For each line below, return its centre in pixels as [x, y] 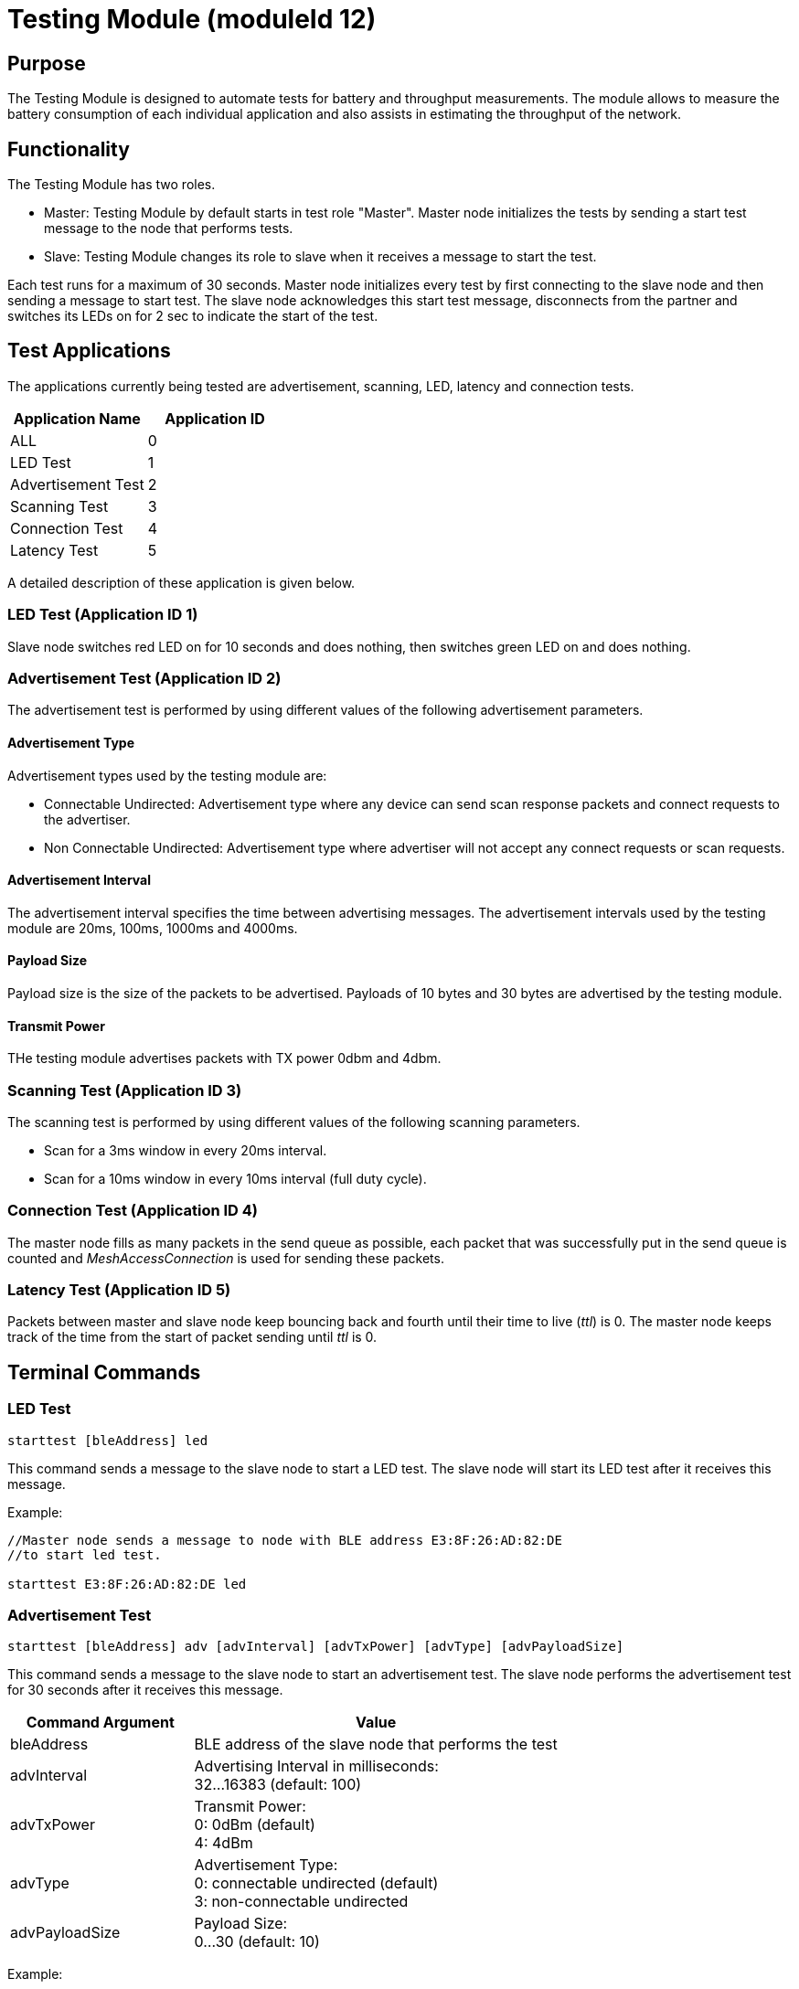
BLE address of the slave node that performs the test [376, 1744]
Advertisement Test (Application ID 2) [144, 678]
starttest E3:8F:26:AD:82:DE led [127, 1584]
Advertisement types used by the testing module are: [167, 775]
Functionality [69, 149]
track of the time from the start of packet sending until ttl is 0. [192, 1337]
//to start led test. [85, 1554]
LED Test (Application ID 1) [103, 615]
